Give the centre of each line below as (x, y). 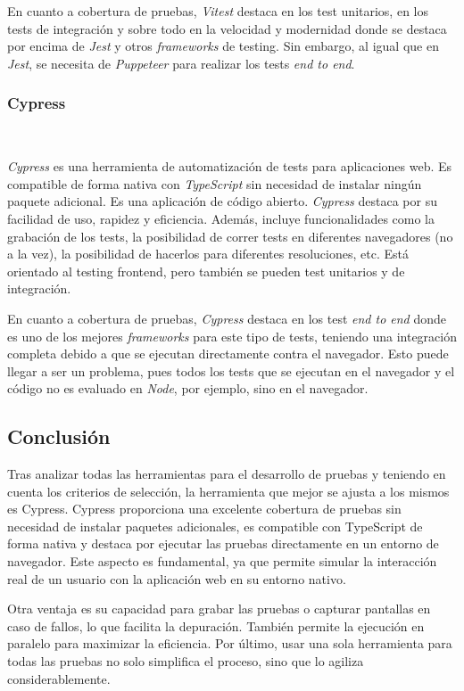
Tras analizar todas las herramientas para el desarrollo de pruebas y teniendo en (227, 474)
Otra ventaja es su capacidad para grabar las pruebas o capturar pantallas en (219, 609)
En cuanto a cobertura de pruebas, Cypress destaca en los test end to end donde (227, 318)
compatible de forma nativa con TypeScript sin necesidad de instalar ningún (215, 183)
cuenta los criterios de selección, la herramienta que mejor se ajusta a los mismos (228, 491)
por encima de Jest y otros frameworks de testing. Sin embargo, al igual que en (223, 46)
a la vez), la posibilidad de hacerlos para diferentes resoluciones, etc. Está (208, 254)
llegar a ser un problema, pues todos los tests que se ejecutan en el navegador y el (231, 370)
